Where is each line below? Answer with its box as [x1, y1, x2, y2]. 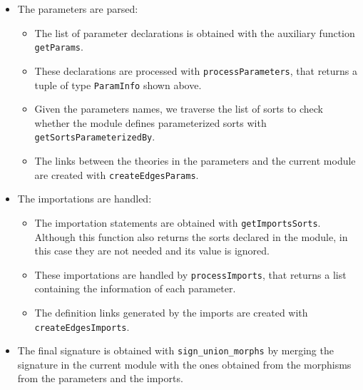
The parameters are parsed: [17, 1, 138, 16]
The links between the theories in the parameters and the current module [34, 153, 356, 168]
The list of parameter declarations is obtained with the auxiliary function [34, 25, 355, 40]
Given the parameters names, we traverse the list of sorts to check [34, 101, 323, 116]
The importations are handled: [17, 191, 152, 206]
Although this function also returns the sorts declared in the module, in [34, 229, 348, 244]
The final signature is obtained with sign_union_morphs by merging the [17, 343, 334, 358]
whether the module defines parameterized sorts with [34, 115, 267, 130]
